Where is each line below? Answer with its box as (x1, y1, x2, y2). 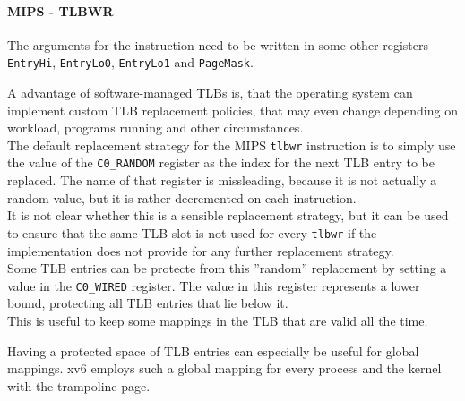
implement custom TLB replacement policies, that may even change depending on (7, 100, 458, 119)
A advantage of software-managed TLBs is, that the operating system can (7, 83, 413, 102)
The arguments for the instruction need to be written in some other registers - (7, 35, 437, 54)
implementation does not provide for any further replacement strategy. (7, 241, 394, 260)
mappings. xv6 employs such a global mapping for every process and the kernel (7, 359, 442, 378)
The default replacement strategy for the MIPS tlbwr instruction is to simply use (7, 135, 456, 154)
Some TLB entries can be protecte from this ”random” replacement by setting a (7, 259, 447, 277)
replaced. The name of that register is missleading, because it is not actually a (7, 171, 437, 190)
